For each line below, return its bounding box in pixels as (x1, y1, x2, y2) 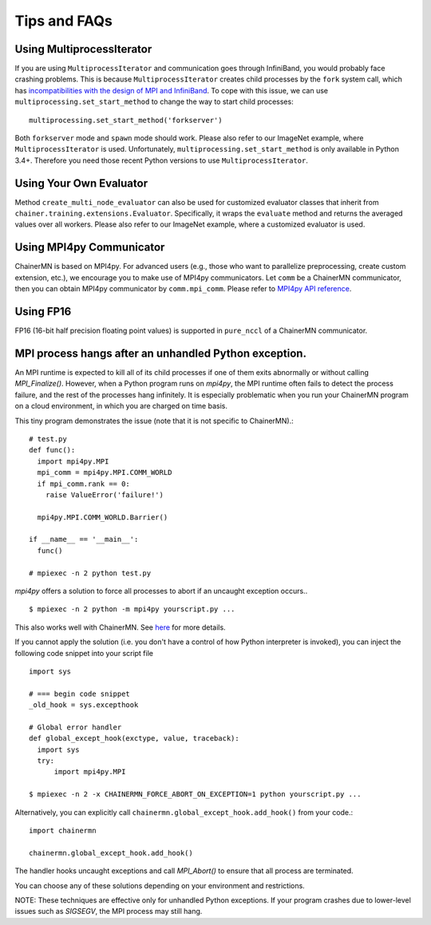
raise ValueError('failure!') (45, 490, 164, 499)
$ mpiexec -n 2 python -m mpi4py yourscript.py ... (29, 605, 235, 614)
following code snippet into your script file (14, 648, 153, 658)
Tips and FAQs (14, 12, 113, 30)
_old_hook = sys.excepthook (29, 701, 139, 710)
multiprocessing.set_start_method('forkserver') (29, 116, 223, 125)
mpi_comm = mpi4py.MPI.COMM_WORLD (37, 468, 172, 477)
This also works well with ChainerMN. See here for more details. (14, 623, 227, 632)
